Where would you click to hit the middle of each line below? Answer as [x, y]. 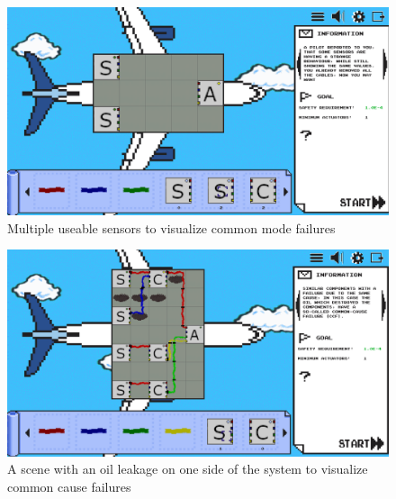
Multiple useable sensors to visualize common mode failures [171, 227]
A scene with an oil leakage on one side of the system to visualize [188, 469]
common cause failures [69, 486]
